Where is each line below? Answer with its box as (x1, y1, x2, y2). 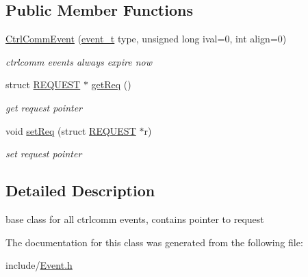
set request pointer (5, 146, 82, 161)
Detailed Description (5, 180, 155, 201)
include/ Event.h (5, 258, 73, 272)
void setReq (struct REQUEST (5, 123, 136, 137)
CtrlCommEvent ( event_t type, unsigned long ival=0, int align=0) (5, 31, 287, 46)
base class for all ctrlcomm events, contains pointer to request (5, 211, 264, 226)
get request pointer (5, 100, 82, 114)
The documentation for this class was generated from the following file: (5, 235, 303, 249)
